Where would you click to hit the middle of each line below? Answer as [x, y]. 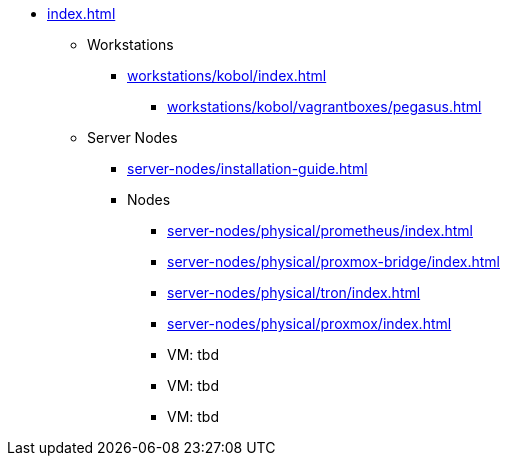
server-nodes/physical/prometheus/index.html [320, 230]
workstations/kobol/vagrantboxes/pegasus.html [324, 106]
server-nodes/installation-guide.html [247, 168]
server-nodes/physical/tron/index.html [294, 292]
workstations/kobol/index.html [227, 75]
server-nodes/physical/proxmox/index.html [309, 323]
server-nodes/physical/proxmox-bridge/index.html [333, 261]
